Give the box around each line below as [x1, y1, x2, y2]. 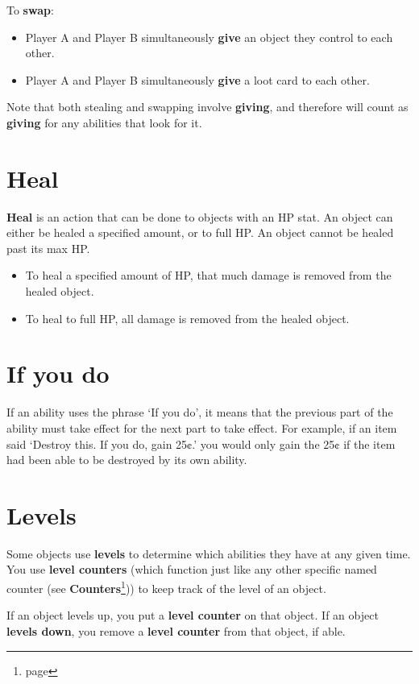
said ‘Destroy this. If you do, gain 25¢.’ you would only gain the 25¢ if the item [6, 435, 396, 452]
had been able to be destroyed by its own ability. [6, 451, 247, 468]
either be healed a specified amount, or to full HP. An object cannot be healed [6, 224, 394, 241]
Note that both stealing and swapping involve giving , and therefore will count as [6, 98, 409, 115]
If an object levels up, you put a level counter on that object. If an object [6, 607, 379, 624]
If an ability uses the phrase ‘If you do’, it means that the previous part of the [6, 404, 393, 421]
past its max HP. [6, 239, 90, 256]
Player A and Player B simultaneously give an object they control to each [25, 28, 393, 45]
